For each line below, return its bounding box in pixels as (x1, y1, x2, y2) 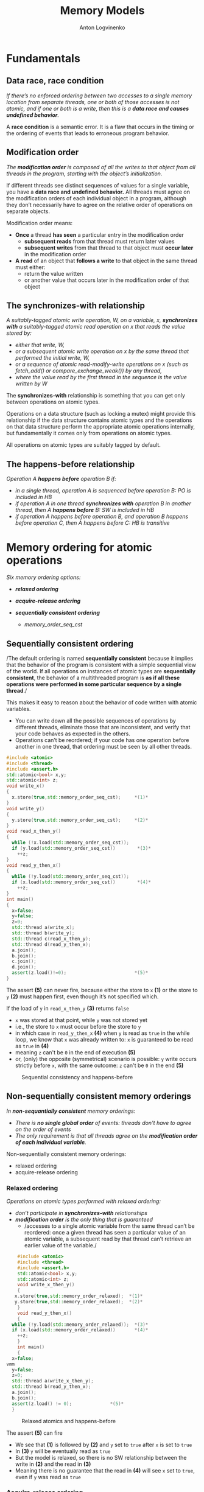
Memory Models (60, 4, 145, 18)
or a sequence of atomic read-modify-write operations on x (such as (15, 360, 189, 368)
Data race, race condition (6, 75, 104, 86)
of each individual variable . (15, 1138, 86, 1146)
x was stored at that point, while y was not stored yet (15, 1016, 148, 1023)
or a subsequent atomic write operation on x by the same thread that (15, 348, 189, 355)
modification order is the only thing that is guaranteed (15, 1216, 153, 1224)
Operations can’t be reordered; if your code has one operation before (15, 736, 189, 743)
